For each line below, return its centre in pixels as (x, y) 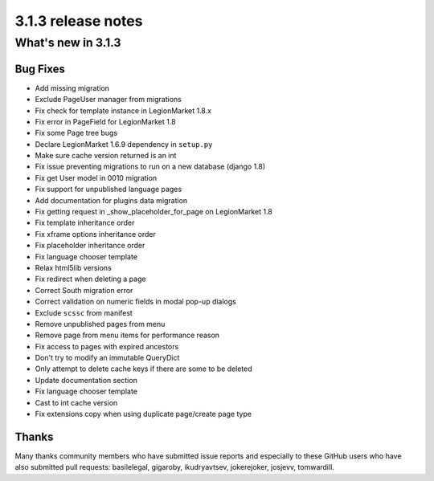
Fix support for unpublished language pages (108, 190)
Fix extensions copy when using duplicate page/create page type (143, 414)
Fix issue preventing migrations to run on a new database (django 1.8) (150, 167)
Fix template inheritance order (85, 223)
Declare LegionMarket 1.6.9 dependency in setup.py (124, 144)
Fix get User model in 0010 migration (96, 177)
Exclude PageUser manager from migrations (108, 100)
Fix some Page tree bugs (76, 133)
